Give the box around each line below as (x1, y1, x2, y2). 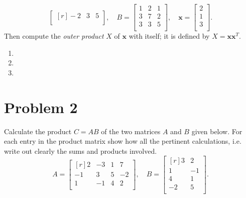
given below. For (191, 126, 242, 136)
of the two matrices (101, 126, 161, 136)
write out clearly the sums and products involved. (4, 145, 157, 156)
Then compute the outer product (4, 31, 104, 41)
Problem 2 (4, 96, 78, 117)
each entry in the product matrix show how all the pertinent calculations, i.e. (4, 136, 241, 146)
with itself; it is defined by (129, 31, 210, 41)
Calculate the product (4, 126, 72, 136)
